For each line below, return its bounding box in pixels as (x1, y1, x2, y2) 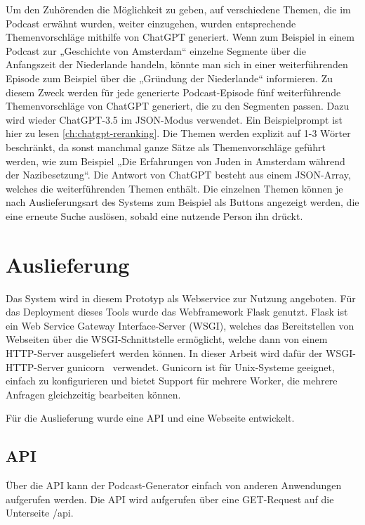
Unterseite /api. (6, 505, 74, 520)
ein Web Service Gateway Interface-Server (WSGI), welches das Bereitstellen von (6, 318, 354, 332)
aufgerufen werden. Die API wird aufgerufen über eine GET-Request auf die (6, 491, 334, 506)
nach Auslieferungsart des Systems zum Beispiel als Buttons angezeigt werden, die (6, 195, 359, 209)
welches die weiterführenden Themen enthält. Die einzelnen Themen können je (6, 181, 343, 195)
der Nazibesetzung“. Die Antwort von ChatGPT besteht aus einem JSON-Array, (6, 167, 351, 182)
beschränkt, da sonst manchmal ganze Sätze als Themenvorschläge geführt (6, 139, 326, 154)
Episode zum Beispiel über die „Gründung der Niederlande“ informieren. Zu (6, 70, 333, 85)
